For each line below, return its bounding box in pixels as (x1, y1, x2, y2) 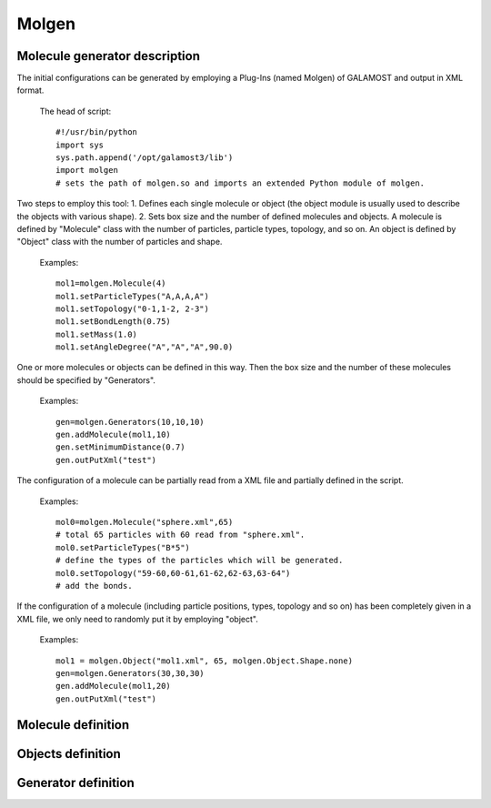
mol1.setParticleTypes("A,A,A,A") (55, 291, 209, 301)
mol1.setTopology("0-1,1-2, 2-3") (55, 303, 209, 314)
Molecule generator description (16, 48, 200, 64)
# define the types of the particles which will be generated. (55, 555, 344, 566)
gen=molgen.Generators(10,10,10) (55, 417, 205, 427)
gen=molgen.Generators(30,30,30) (55, 668, 205, 678)
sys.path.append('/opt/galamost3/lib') (55, 153, 234, 163)
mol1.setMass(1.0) (55, 328, 138, 339)
